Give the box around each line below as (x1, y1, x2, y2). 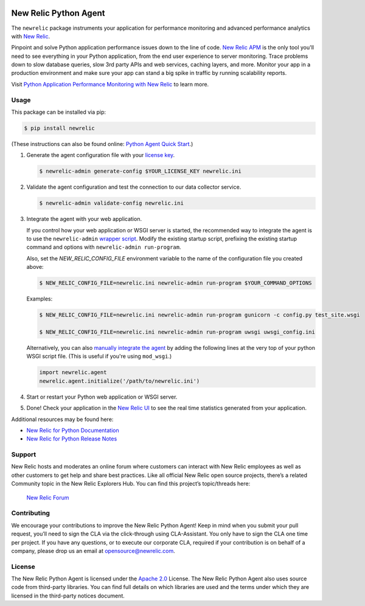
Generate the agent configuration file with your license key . (26, 151, 175, 159)
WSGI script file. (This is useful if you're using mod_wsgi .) (26, 353, 172, 360)
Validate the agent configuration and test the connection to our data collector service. (26, 183, 242, 191)
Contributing (11, 509, 50, 517)
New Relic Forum (26, 493, 69, 501)
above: (26, 263, 44, 271)
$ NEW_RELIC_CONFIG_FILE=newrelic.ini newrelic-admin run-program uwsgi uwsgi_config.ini (39, 329, 316, 335)
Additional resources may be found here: (11, 416, 114, 423)
